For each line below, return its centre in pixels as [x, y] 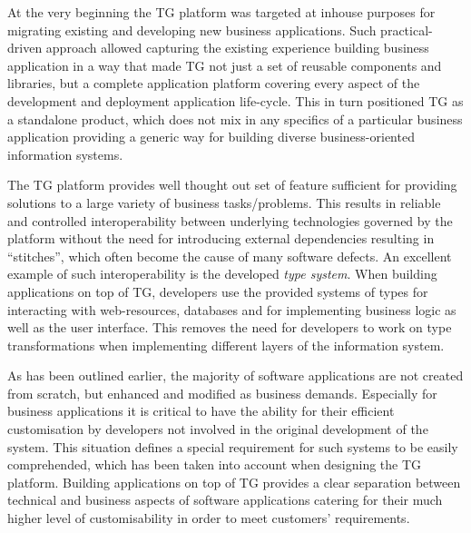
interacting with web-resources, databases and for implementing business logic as [232, 309]
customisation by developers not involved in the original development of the [218, 429]
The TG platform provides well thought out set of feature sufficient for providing [232, 185]
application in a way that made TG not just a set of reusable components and [225, 65]
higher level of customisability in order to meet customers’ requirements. [209, 518]
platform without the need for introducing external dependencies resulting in [221, 238]
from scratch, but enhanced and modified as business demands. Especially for [222, 393]
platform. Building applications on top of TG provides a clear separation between [234, 482]
